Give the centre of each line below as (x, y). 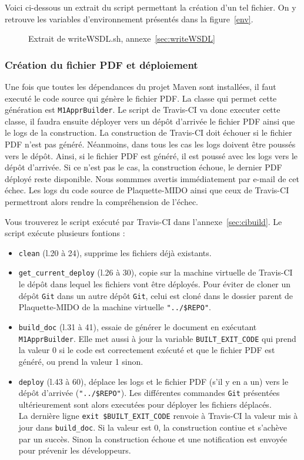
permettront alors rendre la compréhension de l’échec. (101, 202)
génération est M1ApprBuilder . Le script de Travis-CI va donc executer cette (143, 110)
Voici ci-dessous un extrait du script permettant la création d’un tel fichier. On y (151, 7)
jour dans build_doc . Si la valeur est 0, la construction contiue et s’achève (153, 427)
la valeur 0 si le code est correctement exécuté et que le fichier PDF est (147, 350)
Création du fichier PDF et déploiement (101, 64)
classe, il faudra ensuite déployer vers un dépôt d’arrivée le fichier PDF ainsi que (150, 121)
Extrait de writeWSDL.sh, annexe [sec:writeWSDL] (122, 38)
